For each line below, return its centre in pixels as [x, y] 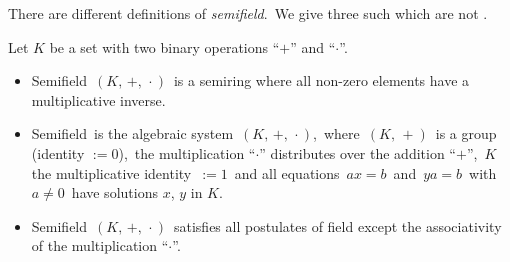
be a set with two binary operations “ [164, 46]
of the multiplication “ [100, 245]
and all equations [287, 172]
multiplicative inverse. [98, 99]
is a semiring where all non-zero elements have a [321, 80]
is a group [466, 133]
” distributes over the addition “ [357, 152]
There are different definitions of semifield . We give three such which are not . [248, 13]
